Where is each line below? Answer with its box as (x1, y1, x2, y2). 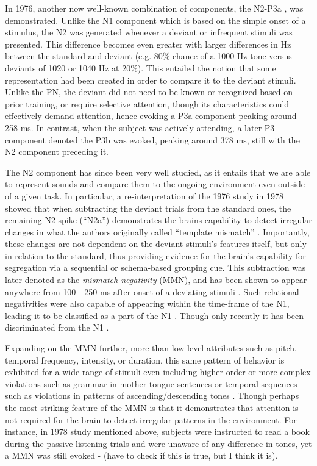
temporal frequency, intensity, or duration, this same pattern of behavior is (5, 353, 285, 366)
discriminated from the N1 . (5, 321, 109, 334)
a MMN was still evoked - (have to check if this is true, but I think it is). (5, 449, 278, 462)
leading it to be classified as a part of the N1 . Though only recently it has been (5, 309, 304, 321)
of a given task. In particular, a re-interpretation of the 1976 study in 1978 (5, 189, 283, 202)
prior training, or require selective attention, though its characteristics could (5, 97, 290, 110)
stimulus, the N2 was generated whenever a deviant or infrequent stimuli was (5, 26, 293, 38)
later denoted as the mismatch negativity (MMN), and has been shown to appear (5, 273, 307, 286)
